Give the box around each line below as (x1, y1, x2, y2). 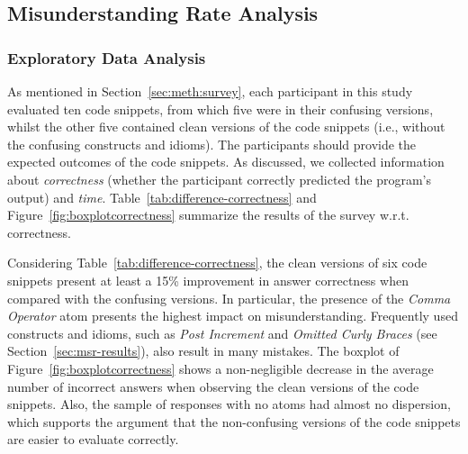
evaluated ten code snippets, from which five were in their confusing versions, (7, 99, 434, 118)
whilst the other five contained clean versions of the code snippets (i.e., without (7, 117, 445, 136)
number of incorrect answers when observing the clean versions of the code (7, 377, 419, 395)
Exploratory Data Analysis (7, 46, 206, 68)
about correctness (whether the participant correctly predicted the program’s (7, 169, 432, 188)
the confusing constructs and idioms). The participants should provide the (7, 134, 417, 153)
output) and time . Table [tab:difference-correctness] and (7, 187, 317, 206)
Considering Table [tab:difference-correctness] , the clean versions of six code (7, 253, 427, 272)
